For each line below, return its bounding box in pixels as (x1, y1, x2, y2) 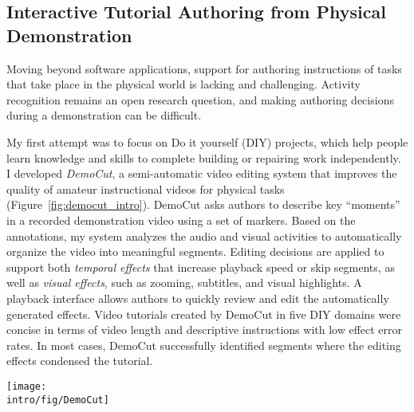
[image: (6, 380, 47, 392)
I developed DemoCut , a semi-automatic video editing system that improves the (6, 165, 397, 182)
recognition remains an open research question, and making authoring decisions (6, 91, 394, 108)
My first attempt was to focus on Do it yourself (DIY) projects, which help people (6, 133, 408, 150)
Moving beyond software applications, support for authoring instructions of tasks (6, 60, 402, 77)
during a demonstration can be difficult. (6, 107, 202, 124)
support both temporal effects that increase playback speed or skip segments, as (6, 258, 395, 275)
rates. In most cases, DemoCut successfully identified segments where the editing (6, 336, 401, 353)
